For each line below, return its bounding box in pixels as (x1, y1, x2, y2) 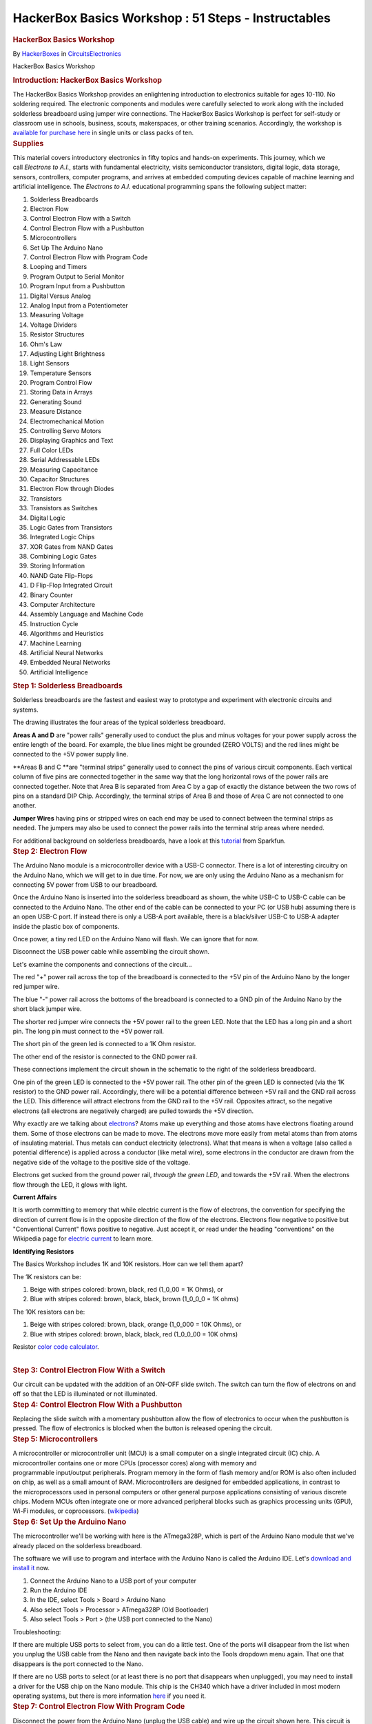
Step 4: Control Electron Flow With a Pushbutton (12, 1400, 183, 1410)
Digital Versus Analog (30, 292, 91, 300)
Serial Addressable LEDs (30, 456, 100, 464)
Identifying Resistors (12, 1247, 74, 1255)
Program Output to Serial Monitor (30, 272, 124, 281)
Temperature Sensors (30, 369, 92, 377)
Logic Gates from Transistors (30, 523, 113, 531)
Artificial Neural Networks (30, 649, 103, 656)
